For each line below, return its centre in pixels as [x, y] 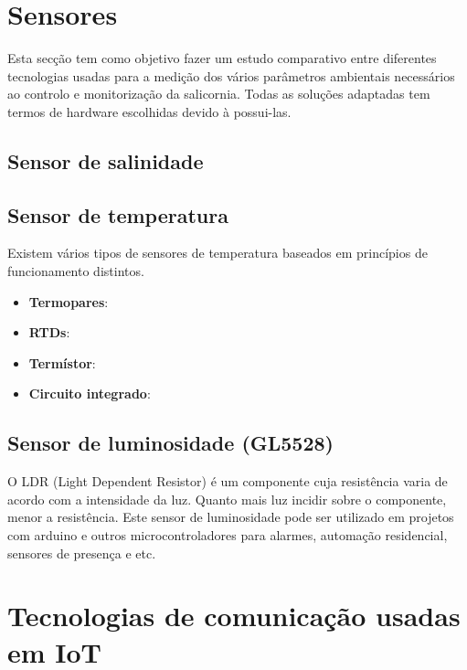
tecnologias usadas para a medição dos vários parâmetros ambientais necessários [231, 75]
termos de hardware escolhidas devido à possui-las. [149, 111]
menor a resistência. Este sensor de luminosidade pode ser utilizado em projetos [231, 517]
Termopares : [69, 301]
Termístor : [62, 362]
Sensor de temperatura [118, 214]
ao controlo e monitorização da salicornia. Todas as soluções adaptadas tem [219, 94]
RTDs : [49, 332]
